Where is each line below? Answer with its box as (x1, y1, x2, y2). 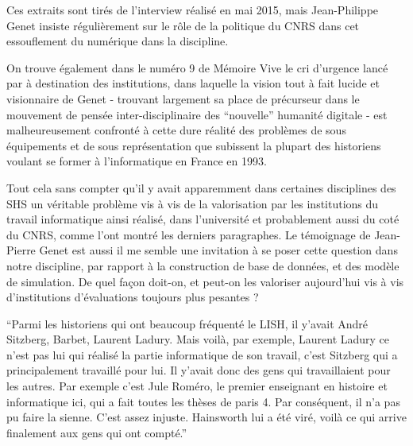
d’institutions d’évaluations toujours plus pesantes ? (6, 289, 259, 305)
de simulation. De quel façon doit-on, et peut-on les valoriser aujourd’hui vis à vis (6, 273, 404, 289)
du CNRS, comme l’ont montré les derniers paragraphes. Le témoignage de (6, 226, 371, 242)
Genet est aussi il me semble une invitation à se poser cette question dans (39, 242, 398, 258)
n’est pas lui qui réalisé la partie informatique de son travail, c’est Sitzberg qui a (6, 346, 398, 363)
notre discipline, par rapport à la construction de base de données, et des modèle (6, 257, 399, 273)
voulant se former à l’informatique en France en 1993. (6, 153, 267, 169)
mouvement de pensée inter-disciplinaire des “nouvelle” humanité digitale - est (6, 106, 388, 122)
